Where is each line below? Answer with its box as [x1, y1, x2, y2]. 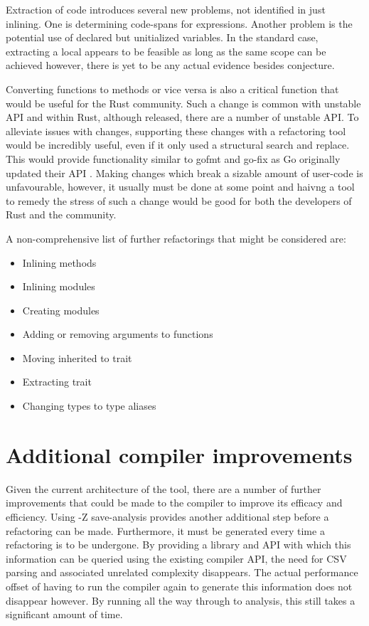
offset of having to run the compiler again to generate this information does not [6, 578, 353, 593]
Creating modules [22, 302, 100, 317]
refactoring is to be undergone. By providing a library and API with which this [6, 537, 351, 552]
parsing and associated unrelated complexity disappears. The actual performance [6, 565, 358, 580]
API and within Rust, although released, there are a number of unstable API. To [6, 110, 359, 124]
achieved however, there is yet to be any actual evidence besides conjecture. [6, 58, 335, 73]
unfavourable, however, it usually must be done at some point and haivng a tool [6, 179, 355, 194]
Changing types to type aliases [22, 398, 156, 413]
